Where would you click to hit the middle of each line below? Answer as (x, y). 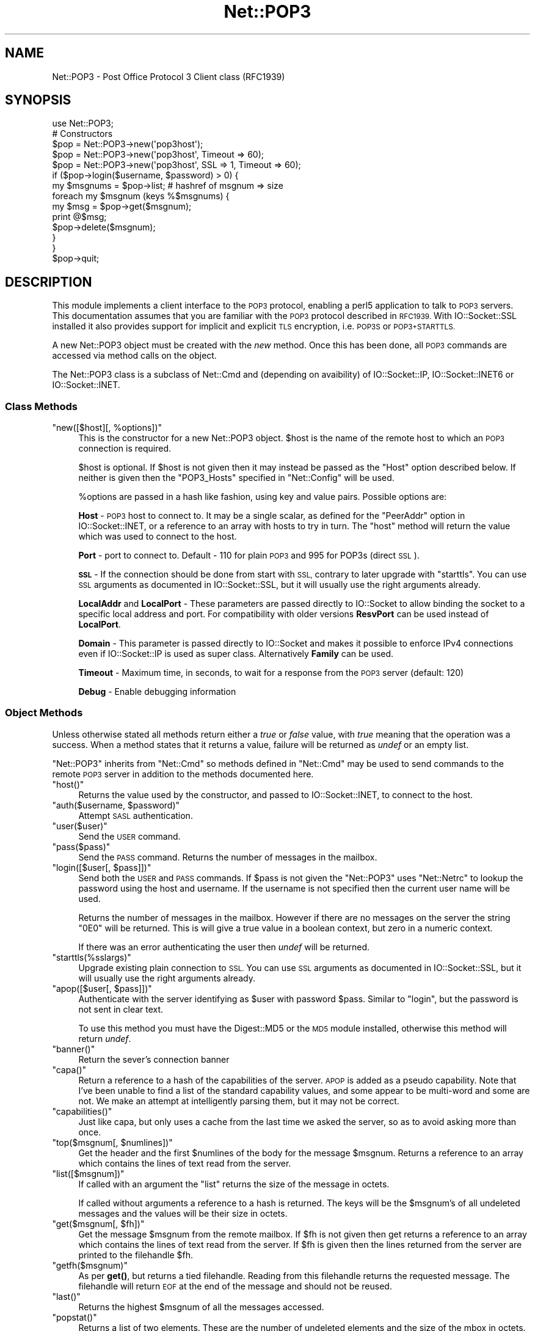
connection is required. (125, 449)
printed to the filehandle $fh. (136, 1255)
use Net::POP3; (83, 123)
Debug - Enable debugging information (157, 692)
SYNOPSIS (38, 100)
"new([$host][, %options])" (107, 428)
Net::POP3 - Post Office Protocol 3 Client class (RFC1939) (169, 76)
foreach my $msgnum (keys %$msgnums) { (141, 196)
